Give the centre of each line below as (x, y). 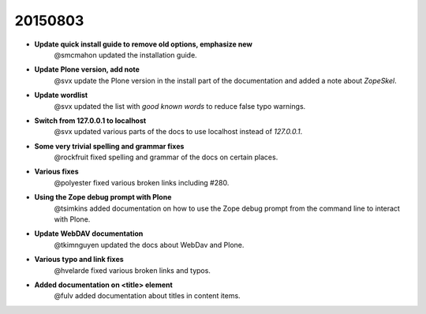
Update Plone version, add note (87, 69)
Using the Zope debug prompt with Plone (103, 197)
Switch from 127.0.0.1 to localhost (90, 120)
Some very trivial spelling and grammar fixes (109, 146)
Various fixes (56, 172)
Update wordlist (61, 95)
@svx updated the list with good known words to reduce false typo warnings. (180, 106)
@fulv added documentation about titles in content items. (147, 296)
